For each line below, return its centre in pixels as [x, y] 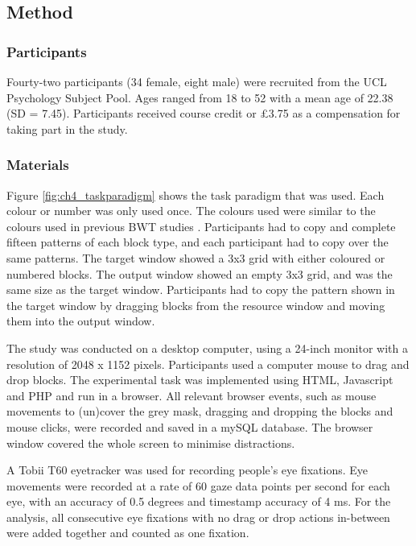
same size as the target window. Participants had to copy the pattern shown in [201, 290]
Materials [38, 165]
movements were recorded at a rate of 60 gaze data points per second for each [198, 485]
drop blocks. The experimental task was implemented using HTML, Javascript [200, 380]
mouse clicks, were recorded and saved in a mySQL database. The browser [190, 426]
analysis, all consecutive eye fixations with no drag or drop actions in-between [198, 517]
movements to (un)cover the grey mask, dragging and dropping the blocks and [200, 411]
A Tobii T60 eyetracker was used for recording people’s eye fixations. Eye [187, 470]
